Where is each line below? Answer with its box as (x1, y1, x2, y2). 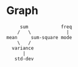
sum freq (19, 24, 72, 30)
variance (12, 45, 34, 51)
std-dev (14, 55, 34, 62)
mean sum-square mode (6, 34, 72, 40)
